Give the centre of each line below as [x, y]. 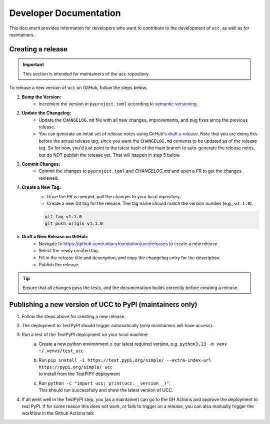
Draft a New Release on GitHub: [55, 237]
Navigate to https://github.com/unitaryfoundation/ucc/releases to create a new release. [129, 243]
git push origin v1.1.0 [74, 224]
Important [33, 64]
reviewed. [49, 178]
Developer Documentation [65, 13]
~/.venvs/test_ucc [61, 351]
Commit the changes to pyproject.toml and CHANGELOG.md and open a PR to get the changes [140, 171]
